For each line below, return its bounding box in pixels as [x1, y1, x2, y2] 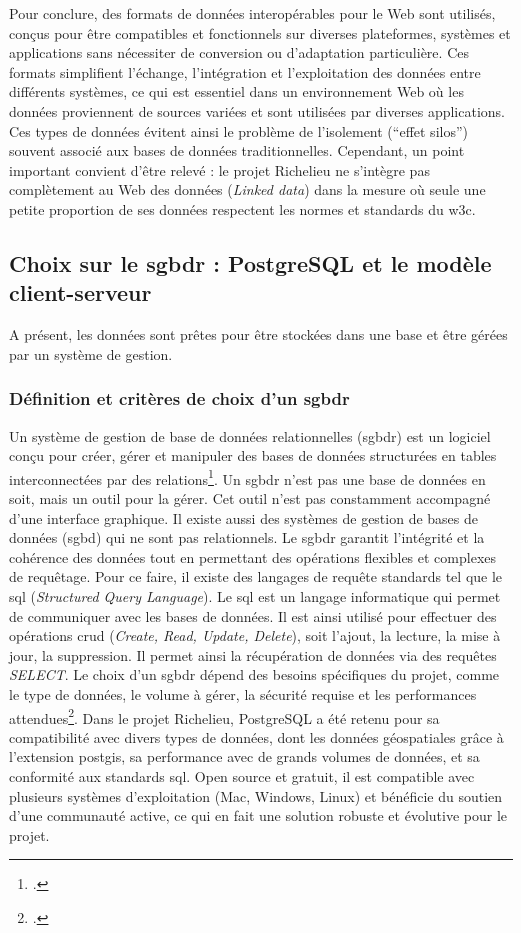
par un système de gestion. [9, 343, 173, 364]
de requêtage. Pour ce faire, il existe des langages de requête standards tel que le [9, 566, 503, 587]
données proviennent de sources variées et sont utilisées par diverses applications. [9, 100, 505, 121]
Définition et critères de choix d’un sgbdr [9, 386, 350, 411]
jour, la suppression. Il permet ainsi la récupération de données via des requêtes [9, 644, 497, 665]
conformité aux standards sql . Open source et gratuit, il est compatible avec [9, 765, 475, 786]
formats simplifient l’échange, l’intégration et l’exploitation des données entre [9, 61, 481, 82]
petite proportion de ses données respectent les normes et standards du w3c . [9, 198, 476, 219]
